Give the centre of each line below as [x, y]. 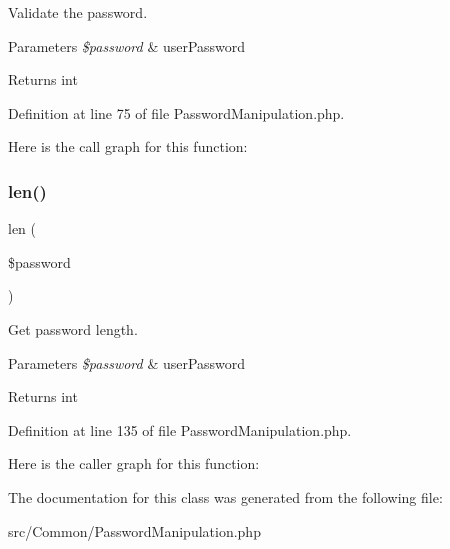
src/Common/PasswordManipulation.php [134, 530]
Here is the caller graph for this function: [134, 463]
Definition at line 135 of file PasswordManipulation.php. [180, 429]
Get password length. [73, 328]
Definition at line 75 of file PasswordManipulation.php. [176, 112]
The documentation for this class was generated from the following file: [225, 496]
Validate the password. [78, 12]
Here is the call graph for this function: [128, 146]
